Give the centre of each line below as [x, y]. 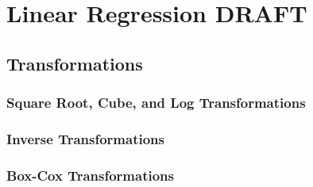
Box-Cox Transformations [90, 175]
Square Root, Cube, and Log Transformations [156, 103]
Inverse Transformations [85, 138]
